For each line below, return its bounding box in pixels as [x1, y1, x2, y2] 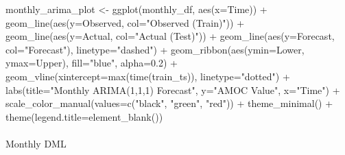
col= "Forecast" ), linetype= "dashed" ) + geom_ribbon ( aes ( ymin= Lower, [5, 42, 305, 56]
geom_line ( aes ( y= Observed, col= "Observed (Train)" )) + [5, 15, 245, 29]
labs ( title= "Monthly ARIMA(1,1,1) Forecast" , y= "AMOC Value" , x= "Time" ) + [5, 82, 340, 97]
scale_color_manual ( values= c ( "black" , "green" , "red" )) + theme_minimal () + [5, 96, 333, 110]
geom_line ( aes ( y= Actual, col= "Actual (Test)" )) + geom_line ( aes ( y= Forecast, [5, 29, 335, 43]
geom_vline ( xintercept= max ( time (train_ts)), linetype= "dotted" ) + [5, 69, 290, 83]
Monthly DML [5, 136, 67, 150]
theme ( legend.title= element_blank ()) [5, 109, 163, 123]
